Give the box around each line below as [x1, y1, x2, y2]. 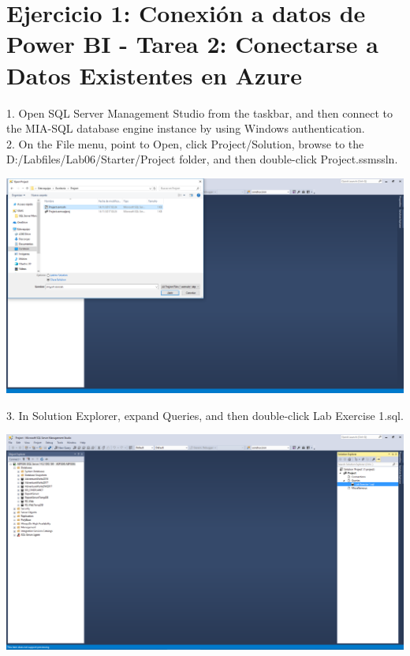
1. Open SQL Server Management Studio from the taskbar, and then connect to [6, 104, 393, 121]
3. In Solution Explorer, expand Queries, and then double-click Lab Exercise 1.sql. [6, 407, 404, 423]
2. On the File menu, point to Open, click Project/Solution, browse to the [6, 135, 364, 152]
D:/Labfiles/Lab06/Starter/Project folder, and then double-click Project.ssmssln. [6, 151, 398, 167]
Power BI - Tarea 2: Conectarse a [6, 28, 378, 60]
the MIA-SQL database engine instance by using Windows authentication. [6, 120, 365, 137]
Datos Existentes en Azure [6, 58, 303, 91]
